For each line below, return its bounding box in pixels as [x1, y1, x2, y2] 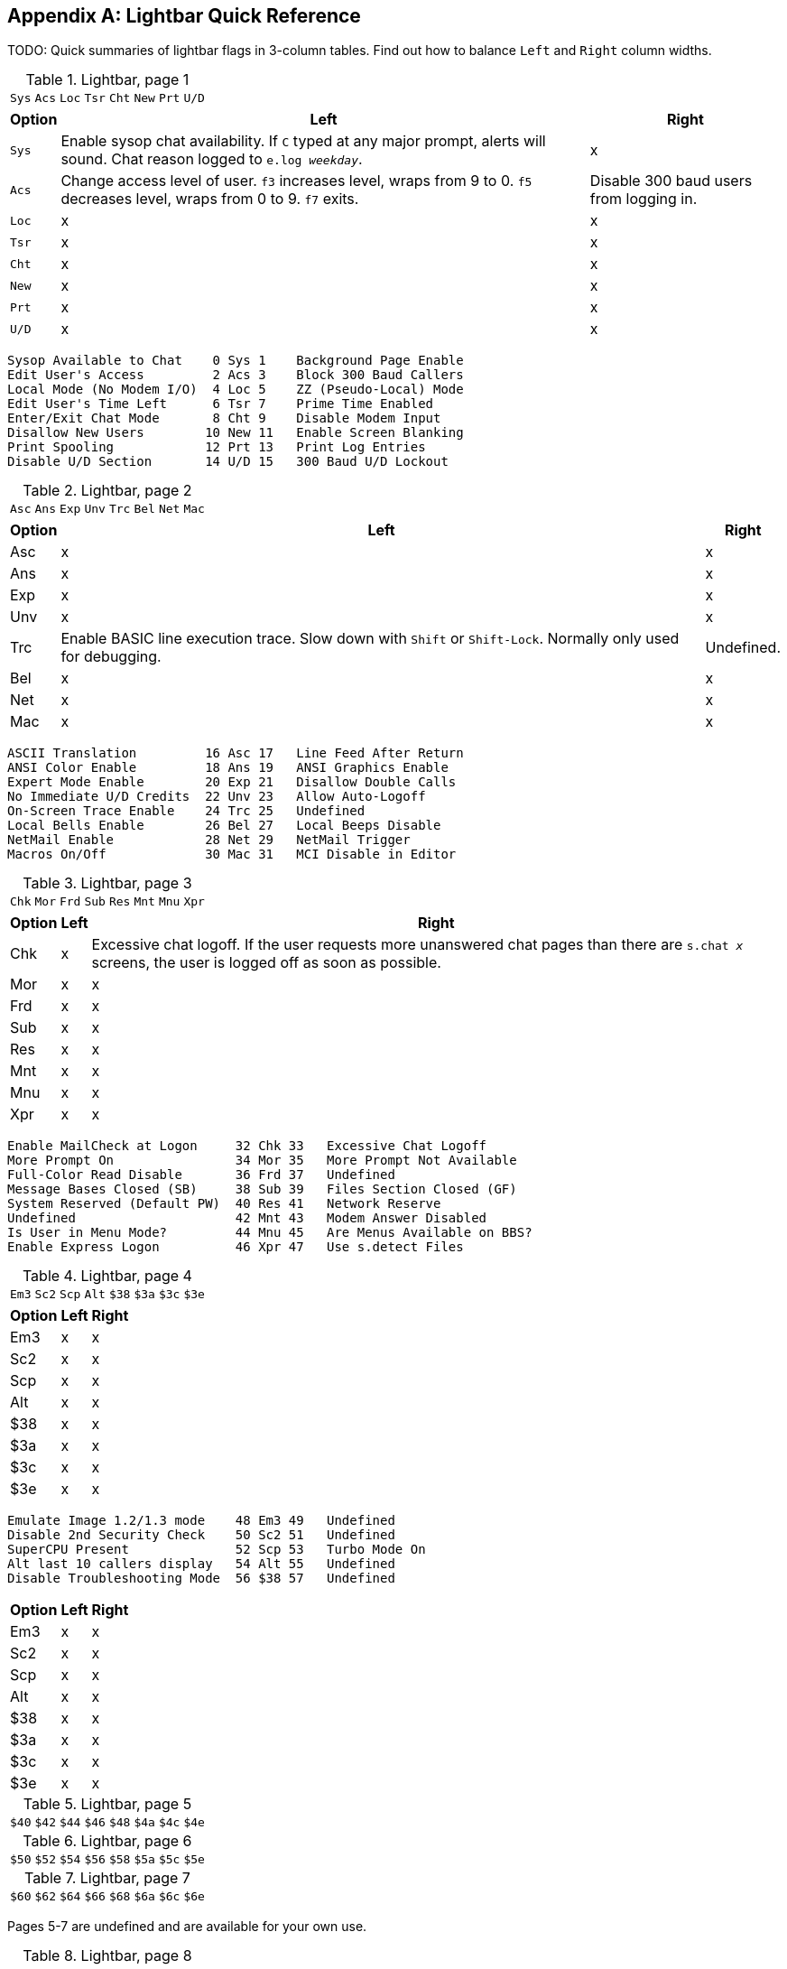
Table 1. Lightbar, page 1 [25, 70, 190, 89]
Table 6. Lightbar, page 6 [23, 1832, 192, 1851]
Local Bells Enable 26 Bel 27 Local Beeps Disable [7, 818, 441, 833]
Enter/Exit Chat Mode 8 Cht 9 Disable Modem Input [7, 411, 441, 426]
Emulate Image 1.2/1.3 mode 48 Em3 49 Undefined [7, 1513, 395, 1528]
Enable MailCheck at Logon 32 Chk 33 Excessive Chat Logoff [7, 1138, 487, 1154]
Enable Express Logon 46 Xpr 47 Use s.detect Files [7, 1240, 464, 1255]
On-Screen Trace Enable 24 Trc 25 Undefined [7, 803, 366, 819]
